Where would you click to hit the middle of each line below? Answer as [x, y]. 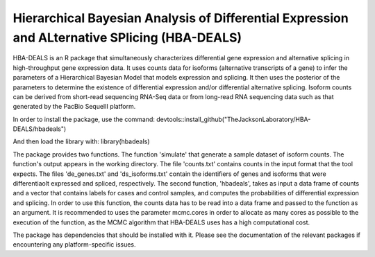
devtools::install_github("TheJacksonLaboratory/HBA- [234, 119]
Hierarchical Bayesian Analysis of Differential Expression [181, 18]
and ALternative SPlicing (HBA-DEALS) [127, 37]
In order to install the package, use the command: [84, 119]
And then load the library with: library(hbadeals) [81, 141]
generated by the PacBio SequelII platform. [74, 107]
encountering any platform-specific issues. [74, 245]
